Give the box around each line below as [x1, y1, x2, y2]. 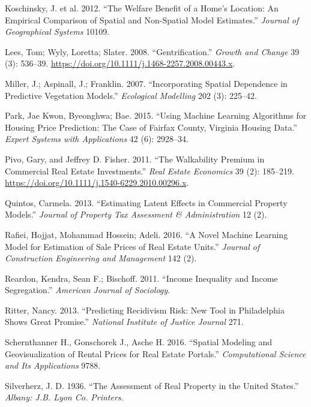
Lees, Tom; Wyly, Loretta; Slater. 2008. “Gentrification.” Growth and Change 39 [5, 45, 300, 58]
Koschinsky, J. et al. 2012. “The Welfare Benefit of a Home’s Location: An [5, 2, 279, 14]
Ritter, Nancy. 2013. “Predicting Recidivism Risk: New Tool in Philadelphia [5, 303, 285, 316]
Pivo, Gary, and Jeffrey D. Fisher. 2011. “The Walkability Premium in [5, 152, 265, 165]
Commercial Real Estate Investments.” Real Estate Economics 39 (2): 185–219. [5, 164, 294, 177]
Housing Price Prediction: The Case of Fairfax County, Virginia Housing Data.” [5, 120, 297, 133]
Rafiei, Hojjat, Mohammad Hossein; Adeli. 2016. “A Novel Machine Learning [5, 228, 288, 240]
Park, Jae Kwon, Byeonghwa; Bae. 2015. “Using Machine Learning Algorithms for [5, 109, 307, 122]
